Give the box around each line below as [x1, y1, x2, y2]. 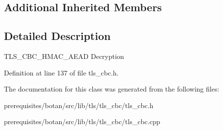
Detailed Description [4, 28, 111, 43]
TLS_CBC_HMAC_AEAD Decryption [4, 51, 124, 61]
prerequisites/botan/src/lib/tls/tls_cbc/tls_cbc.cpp [4, 116, 160, 127]
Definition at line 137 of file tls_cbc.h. [4, 67, 119, 77]
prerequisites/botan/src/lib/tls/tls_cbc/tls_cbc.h [4, 100, 154, 110]
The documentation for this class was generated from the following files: [4, 84, 220, 94]
